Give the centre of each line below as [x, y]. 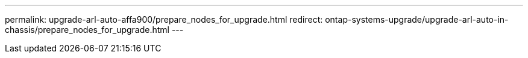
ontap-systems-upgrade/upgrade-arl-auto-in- [417, 19]
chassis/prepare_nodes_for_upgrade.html [87, 30]
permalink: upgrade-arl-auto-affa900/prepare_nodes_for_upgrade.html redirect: [164, 19]
